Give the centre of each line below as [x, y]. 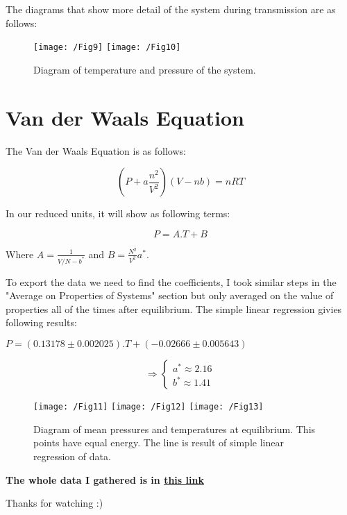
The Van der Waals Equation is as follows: [96, 150]
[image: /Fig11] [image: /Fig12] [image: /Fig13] [149, 407]
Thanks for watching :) [54, 503]
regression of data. [72, 456]
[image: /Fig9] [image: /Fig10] [107, 48]
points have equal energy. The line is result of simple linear [159, 442]
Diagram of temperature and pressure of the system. [145, 69]
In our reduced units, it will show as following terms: [118, 213]
